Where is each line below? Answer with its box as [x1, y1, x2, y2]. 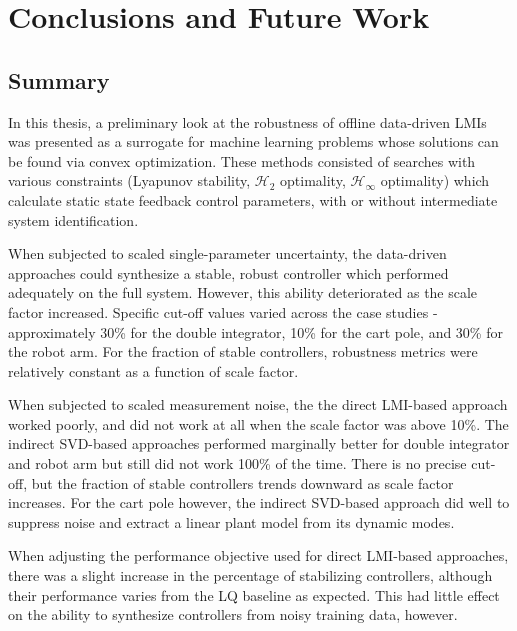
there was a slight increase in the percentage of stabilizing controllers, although [8, 565, 493, 586]
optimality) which [380, 170, 490, 191]
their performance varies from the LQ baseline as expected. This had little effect [8, 584, 500, 605]
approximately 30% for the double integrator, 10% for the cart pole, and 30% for [8, 321, 503, 342]
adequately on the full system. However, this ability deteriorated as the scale [8, 282, 478, 303]
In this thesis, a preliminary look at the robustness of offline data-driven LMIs [8, 111, 487, 132]
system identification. [8, 209, 139, 230]
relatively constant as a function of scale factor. [8, 360, 299, 381]
